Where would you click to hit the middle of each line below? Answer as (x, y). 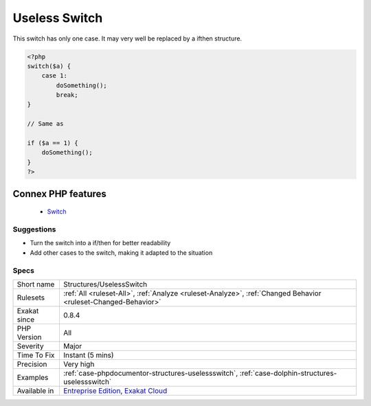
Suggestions (34, 229)
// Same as (45, 124)
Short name (36, 284)
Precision (32, 364)
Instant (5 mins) (88, 355)
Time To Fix (36, 355)
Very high (79, 364)
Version (29, 337)
